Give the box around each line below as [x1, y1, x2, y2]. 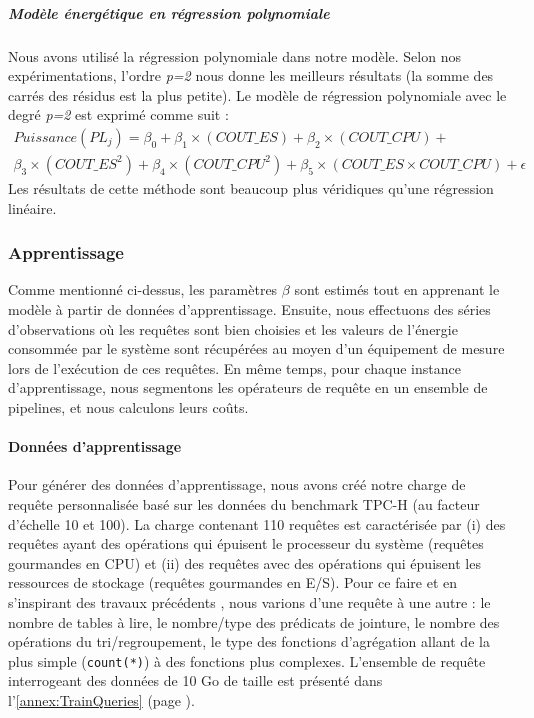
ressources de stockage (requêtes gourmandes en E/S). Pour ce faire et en [8, 572, 458, 593]
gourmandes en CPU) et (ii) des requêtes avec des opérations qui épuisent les [8, 552, 481, 573]
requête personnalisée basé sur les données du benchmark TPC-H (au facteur [8, 493, 480, 514]
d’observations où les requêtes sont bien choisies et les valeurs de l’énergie [8, 318, 458, 339]
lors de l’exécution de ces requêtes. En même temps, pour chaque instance [8, 357, 461, 378]
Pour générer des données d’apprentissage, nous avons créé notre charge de [8, 474, 466, 495]
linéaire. [8, 197, 57, 218]
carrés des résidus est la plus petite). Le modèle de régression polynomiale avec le [8, 84, 507, 105]
